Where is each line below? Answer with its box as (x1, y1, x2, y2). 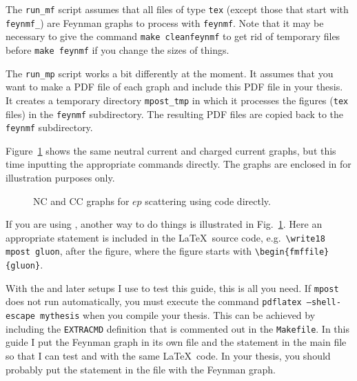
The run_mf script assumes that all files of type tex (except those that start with (6, 2, 349, 16)
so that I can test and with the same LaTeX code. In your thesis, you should (6, 349, 331, 362)
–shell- (306, 297, 341, 308)
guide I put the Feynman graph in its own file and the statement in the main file (6, 335, 347, 349)
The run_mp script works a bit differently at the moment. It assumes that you (6, 66, 334, 80)
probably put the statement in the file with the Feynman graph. (6, 362, 276, 376)
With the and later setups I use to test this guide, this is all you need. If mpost (6, 280, 339, 295)
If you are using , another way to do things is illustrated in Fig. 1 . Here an (6, 217, 323, 231)
